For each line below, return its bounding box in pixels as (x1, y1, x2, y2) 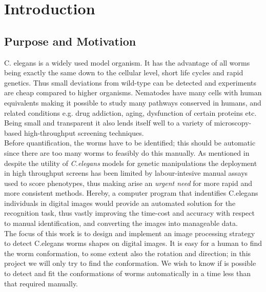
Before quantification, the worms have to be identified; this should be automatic (4, 137, 256, 148)
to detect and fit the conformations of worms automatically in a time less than (4, 268, 251, 279)
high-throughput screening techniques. (24, 127, 144, 138)
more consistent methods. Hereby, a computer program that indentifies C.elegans (4, 187, 258, 198)
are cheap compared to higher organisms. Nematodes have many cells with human (4, 87, 262, 98)
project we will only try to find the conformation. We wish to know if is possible (4, 258, 256, 268)
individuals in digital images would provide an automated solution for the (4, 197, 236, 208)
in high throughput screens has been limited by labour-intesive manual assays (4, 168, 248, 178)
